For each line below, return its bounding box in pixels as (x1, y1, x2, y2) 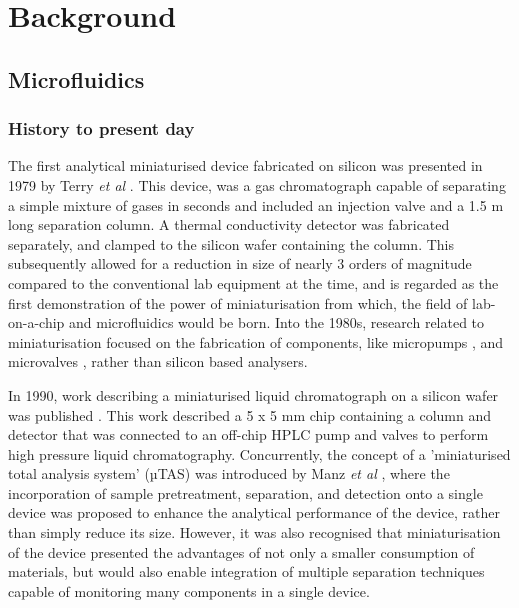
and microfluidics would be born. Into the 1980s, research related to (69, 312, 485, 333)
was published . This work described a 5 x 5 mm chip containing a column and (8, 404, 491, 425)
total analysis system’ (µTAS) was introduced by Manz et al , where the (8, 463, 450, 484)
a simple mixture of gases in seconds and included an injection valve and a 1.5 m (8, 194, 504, 215)
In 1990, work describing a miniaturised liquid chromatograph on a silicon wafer (8, 384, 499, 405)
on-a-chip (8, 312, 65, 333)
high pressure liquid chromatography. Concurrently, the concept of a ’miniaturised (8, 443, 511, 464)
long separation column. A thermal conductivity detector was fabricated (8, 214, 450, 235)
